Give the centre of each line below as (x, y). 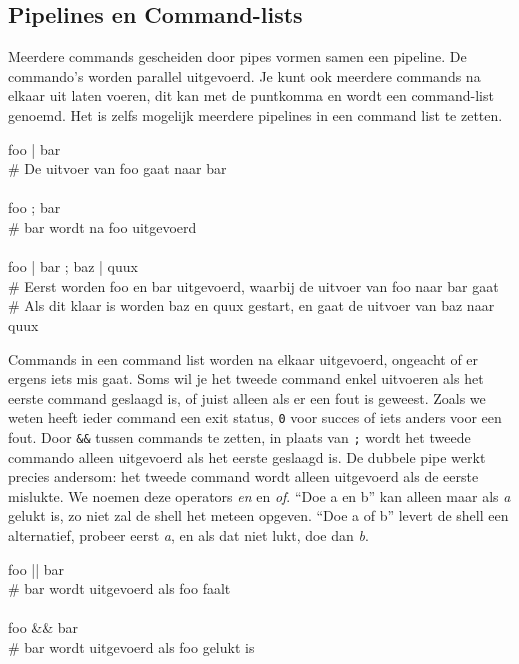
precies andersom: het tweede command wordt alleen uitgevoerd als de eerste (243, 476)
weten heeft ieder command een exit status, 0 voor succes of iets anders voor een (255, 417)
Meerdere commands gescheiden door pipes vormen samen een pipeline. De (237, 56)
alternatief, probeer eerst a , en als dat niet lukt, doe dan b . (188, 534)
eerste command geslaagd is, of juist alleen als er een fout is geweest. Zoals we (247, 397)
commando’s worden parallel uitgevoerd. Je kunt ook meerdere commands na (244, 75)
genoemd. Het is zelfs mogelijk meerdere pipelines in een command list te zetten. (255, 114)
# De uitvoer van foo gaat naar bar (117, 168)
